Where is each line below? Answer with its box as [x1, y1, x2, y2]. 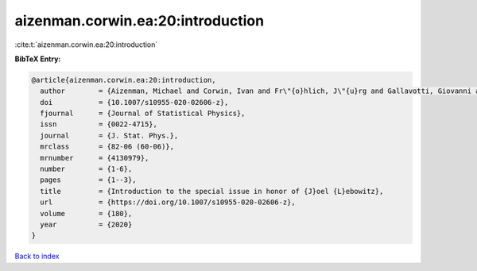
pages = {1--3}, [40, 176, 137, 184]
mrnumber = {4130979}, [40, 153, 149, 162]
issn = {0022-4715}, [40, 120, 158, 129]
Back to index [14, 251, 60, 261]
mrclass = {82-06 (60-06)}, [40, 142, 175, 151]
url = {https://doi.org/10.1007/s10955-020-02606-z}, [40, 198, 296, 207]
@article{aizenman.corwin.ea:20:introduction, [31, 75, 216, 84]
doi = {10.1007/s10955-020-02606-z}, [40, 98, 229, 106]
